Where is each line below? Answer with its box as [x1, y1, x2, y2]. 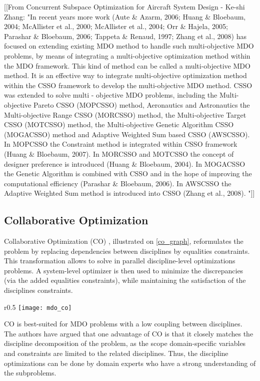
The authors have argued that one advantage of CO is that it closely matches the [4, 328, 253, 338]
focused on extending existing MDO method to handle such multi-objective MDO [4, 41, 254, 51]
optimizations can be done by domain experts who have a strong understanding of [4, 357, 256, 368]
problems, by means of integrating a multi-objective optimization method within [4, 50, 250, 61]
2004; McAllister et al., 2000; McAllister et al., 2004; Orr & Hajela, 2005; [4, 21, 228, 32]
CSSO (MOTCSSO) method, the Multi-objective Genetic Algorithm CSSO [4, 119, 234, 130]
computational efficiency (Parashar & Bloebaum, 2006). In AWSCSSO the [4, 178, 231, 188]
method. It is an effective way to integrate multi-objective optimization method [4, 70, 247, 81]
